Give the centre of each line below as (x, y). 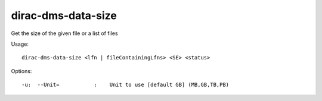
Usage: (20, 44)
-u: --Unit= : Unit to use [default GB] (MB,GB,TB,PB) (126, 85)
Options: (21, 71)
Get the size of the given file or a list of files (65, 33)
